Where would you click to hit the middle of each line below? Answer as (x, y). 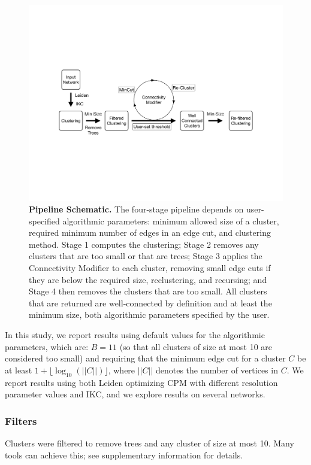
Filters (21, 420)
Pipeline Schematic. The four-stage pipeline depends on (136, 209)
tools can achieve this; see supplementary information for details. (124, 455)
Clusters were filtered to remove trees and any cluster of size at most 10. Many (150, 443)
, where (122, 370)
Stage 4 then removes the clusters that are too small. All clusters (148, 291)
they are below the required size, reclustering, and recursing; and (148, 279)
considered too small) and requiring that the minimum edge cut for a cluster (145, 358)
